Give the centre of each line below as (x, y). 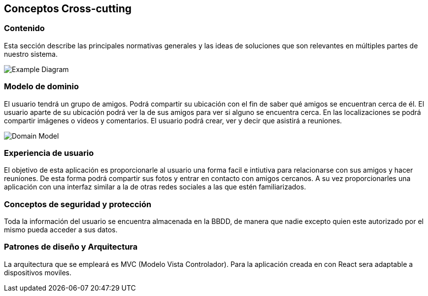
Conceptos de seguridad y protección (78, 204)
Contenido (24, 28)
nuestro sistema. (31, 54)
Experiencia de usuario (49, 153)
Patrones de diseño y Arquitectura (71, 247)
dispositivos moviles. (38, 272)
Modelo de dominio (41, 87)
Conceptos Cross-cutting (68, 9)
